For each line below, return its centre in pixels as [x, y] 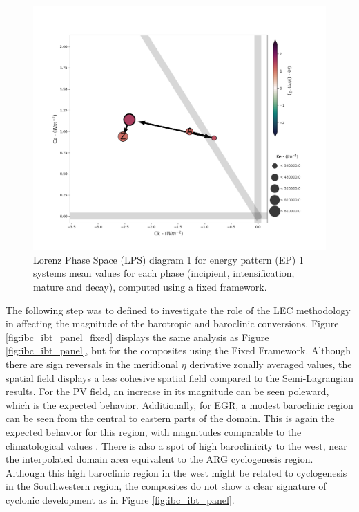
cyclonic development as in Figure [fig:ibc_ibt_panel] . [120, 499]
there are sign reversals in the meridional [92, 364]
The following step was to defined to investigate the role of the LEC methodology [178, 310]
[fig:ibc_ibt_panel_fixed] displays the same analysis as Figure [137, 337]
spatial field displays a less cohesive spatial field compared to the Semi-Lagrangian [180, 377]
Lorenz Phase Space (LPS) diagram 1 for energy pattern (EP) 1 [168, 259]
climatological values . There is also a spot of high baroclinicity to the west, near [176, 445]
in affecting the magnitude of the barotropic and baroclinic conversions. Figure [172, 323]
